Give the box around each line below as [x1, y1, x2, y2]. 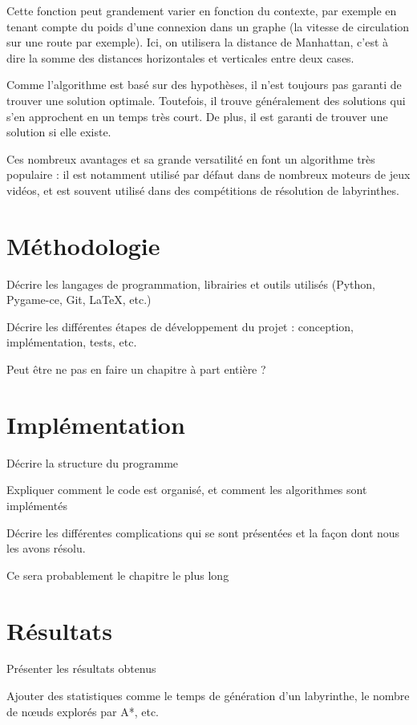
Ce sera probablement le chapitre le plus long [6, 566, 229, 583]
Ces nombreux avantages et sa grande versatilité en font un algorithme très [6, 150, 375, 167]
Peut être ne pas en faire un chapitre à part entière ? [6, 361, 266, 378]
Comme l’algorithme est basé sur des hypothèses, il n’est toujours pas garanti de [6, 76, 402, 93]
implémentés [6, 496, 67, 513]
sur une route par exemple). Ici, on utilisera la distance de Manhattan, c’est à [6, 34, 389, 51]
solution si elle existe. [6, 124, 111, 140]
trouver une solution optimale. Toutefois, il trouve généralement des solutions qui [6, 91, 406, 108]
